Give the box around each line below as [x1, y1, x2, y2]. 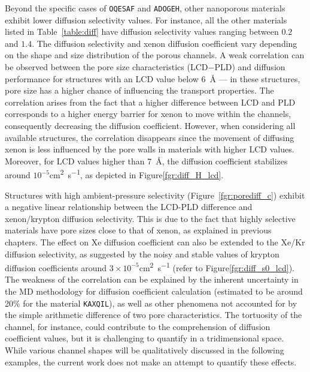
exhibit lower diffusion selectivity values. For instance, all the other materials [5, 13, 287, 26]
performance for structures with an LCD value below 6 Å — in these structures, [5, 72, 300, 85]
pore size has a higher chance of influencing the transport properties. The [5, 84, 274, 97]
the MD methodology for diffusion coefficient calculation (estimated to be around [5, 285, 303, 298]
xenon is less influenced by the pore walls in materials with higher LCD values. [5, 143, 294, 155]
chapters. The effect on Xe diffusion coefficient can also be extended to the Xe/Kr [5, 236, 305, 248]
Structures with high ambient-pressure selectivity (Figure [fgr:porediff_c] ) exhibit [5, 188, 305, 201]
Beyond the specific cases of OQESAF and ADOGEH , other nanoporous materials [5, 2, 285, 14]
